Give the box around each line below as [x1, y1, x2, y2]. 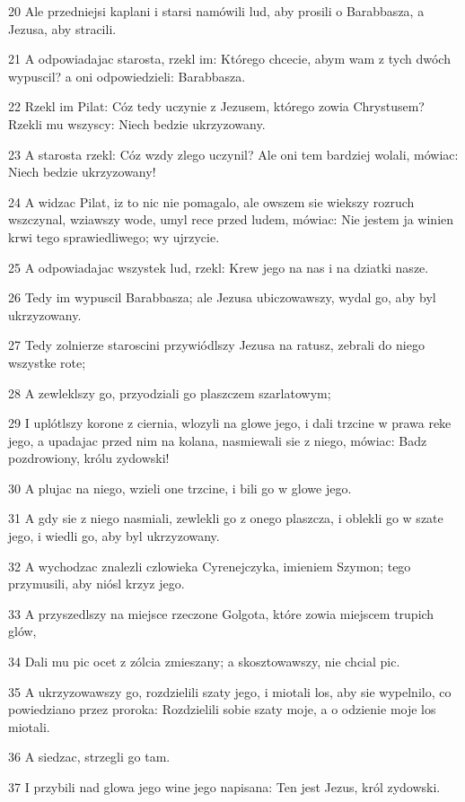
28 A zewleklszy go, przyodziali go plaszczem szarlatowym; [8, 383, 331, 402]
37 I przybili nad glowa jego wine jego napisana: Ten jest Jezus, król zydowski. [8, 778, 441, 796]
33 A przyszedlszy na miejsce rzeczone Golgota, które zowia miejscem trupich [8, 604, 434, 623]
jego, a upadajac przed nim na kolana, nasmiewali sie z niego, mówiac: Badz [8, 431, 427, 449]
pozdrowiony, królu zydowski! [8, 449, 170, 467]
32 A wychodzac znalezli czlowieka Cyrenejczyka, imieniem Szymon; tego [8, 556, 411, 575]
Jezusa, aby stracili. [8, 19, 117, 38]
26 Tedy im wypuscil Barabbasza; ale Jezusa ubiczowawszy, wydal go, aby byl [8, 288, 436, 307]
